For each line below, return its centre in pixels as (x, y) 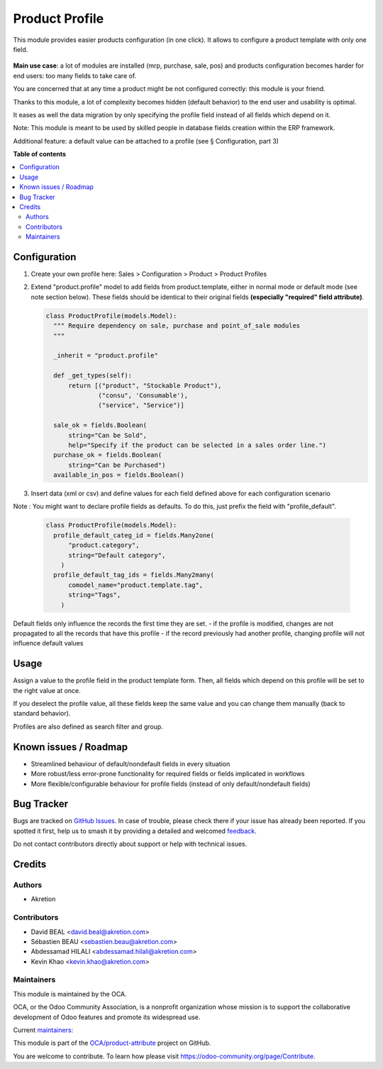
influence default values (48, 643)
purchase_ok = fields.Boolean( (108, 455)
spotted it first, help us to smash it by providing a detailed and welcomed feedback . (135, 831)
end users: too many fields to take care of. (75, 75)
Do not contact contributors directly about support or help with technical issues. (130, 844)
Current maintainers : (43, 1030)
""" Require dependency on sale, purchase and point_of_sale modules (177, 326)
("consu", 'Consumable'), (143, 395)
